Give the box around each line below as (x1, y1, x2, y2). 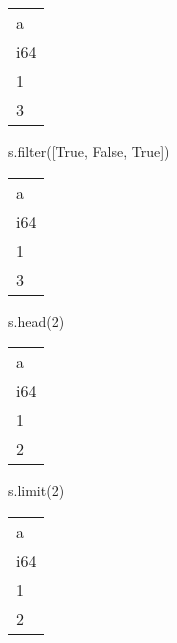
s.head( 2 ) (8, 310, 65, 331)
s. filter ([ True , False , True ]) (8, 141, 170, 161)
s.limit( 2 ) (8, 480, 65, 501)
